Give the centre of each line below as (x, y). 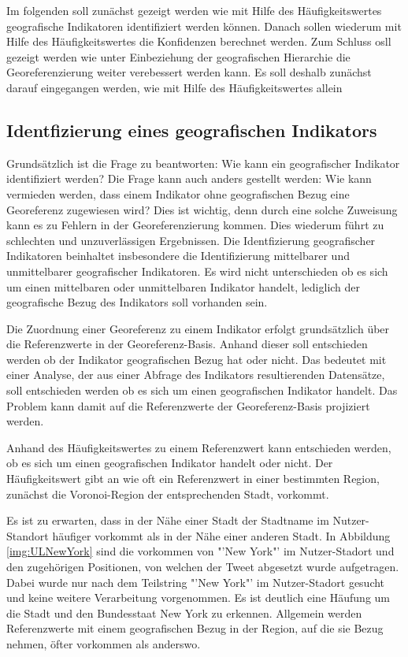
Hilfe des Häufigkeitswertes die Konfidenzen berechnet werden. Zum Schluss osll (199, 41)
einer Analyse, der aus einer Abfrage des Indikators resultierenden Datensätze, (196, 375)
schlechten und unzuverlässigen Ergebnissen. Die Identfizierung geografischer (191, 240)
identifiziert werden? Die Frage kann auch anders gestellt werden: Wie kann (189, 178)
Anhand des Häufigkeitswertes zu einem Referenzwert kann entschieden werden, (199, 447)
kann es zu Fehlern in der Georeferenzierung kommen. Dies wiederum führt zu (195, 225)
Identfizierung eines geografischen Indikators (192, 130)
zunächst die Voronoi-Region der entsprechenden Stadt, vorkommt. (168, 494)
